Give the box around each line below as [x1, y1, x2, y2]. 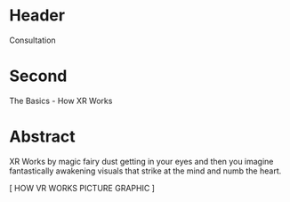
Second [9, 66, 68, 86]
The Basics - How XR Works [9, 95, 113, 106]
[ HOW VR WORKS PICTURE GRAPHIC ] [9, 182, 156, 193]
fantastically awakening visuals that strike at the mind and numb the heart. [9, 166, 282, 176]
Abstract [9, 126, 76, 147]
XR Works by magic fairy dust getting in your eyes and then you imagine [9, 156, 274, 166]
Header [9, 5, 65, 26]
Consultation [9, 35, 56, 45]
